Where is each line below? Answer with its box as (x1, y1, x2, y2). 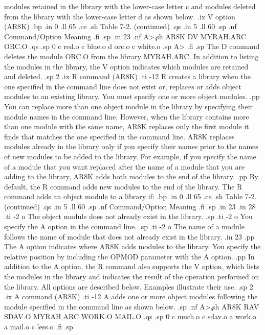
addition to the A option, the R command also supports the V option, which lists (4, 261, 259, 272)
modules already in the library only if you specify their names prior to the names (4, 141, 258, 152)
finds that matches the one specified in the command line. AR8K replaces (4, 131, 235, 141)
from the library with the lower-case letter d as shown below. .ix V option (4, 11, 235, 21)
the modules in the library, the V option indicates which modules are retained (4, 61, 249, 71)
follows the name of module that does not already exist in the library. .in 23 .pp (4, 231, 255, 242)
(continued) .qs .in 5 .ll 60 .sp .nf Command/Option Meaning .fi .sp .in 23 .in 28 (4, 201, 256, 211)
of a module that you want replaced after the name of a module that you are (4, 161, 245, 172)
